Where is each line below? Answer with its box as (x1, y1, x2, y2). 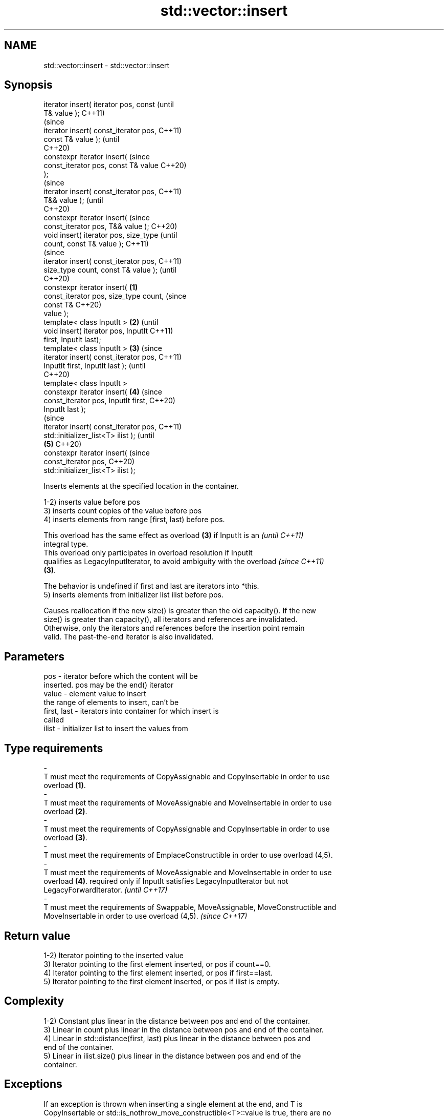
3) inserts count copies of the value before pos (43, 506, 202, 515)
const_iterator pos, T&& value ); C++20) (43, 222, 177, 231)
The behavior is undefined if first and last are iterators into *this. (43, 582, 259, 591)
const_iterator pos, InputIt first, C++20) (43, 396, 175, 405)
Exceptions (4, 1078, 62, 1091)
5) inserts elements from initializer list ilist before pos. (43, 590, 223, 599)
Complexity (4, 995, 64, 1008)
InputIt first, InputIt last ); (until (43, 361, 146, 370)
